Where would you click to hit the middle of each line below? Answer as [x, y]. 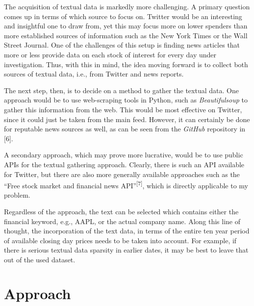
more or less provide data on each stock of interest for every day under [110, 54]
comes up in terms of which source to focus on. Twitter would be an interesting [123, 16]
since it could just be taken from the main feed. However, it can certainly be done [127, 119]
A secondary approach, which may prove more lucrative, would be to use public [124, 155]
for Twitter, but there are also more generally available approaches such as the [122, 174]
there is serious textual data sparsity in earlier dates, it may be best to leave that [126, 250]
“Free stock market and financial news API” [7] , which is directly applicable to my [126, 185]
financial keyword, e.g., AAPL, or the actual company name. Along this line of [122, 221]
